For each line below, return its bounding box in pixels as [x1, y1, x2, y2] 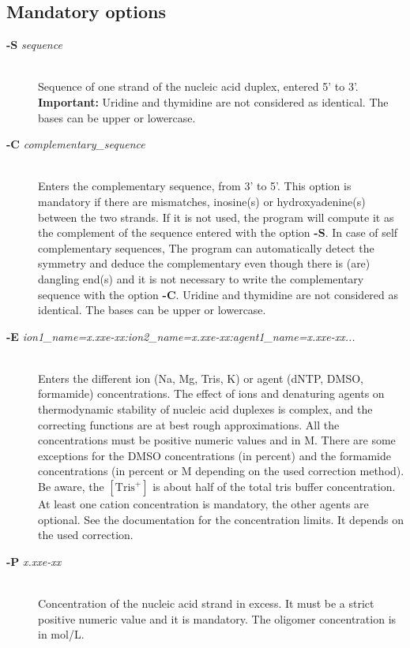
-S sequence [6, 36, 62, 53]
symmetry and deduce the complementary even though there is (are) [38, 255, 371, 272]
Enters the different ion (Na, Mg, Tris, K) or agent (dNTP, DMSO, [38, 369, 363, 386]
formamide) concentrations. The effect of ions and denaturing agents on [38, 385, 385, 402]
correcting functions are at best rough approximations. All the [38, 416, 340, 433]
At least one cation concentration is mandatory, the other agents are [38, 496, 369, 512]
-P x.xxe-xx [6, 552, 62, 569]
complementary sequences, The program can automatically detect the [38, 239, 374, 256]
